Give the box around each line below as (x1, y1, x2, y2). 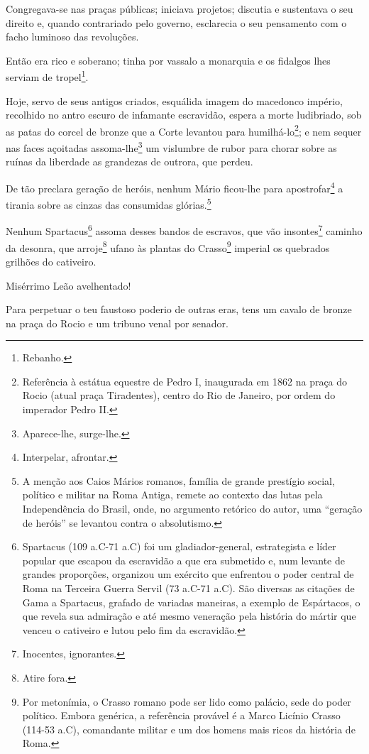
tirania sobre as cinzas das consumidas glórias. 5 (6, 195, 211, 212)
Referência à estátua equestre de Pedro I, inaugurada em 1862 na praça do (22, 373, 348, 388)
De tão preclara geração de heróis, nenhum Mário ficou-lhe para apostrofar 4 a (6, 178, 343, 195)
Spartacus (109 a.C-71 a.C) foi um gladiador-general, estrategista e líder (22, 539, 336, 554)
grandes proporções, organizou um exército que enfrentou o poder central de (22, 567, 354, 581)
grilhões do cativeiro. (6, 253, 97, 268)
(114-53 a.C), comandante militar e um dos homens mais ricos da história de (22, 721, 356, 736)
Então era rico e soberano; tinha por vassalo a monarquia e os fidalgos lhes (6, 53, 331, 67)
